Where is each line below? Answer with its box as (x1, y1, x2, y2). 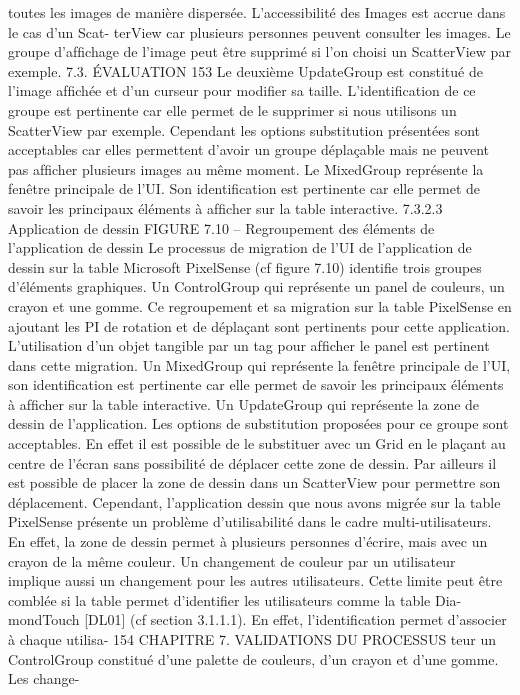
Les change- (8, 668, 80, 689)
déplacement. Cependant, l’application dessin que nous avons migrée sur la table (8, 491, 501, 512)
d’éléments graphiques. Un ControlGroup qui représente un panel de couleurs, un (8, 276, 505, 297)
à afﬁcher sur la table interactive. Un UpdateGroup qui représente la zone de (8, 393, 480, 414)
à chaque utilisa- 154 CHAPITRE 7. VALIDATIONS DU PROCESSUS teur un (8, 629, 496, 649)
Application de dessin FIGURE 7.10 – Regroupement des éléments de (8, 217, 435, 238)
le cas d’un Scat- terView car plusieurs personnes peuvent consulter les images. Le (8, 21, 511, 42)
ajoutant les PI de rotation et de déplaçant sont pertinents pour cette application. (8, 315, 510, 336)
